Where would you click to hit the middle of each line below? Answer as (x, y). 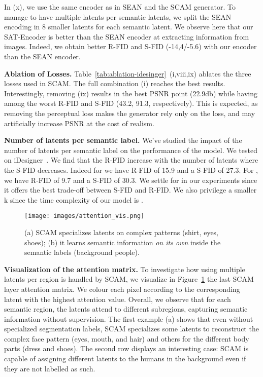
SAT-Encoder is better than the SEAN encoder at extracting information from (127, 36)
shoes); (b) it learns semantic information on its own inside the (123, 242)
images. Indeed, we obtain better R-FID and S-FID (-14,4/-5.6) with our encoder (130, 46)
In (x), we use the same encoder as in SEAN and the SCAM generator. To (120, 7)
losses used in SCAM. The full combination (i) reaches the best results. (115, 83)
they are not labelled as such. (50, 368)
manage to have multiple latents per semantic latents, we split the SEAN (118, 16)
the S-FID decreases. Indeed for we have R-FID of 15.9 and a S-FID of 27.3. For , (131, 169)
